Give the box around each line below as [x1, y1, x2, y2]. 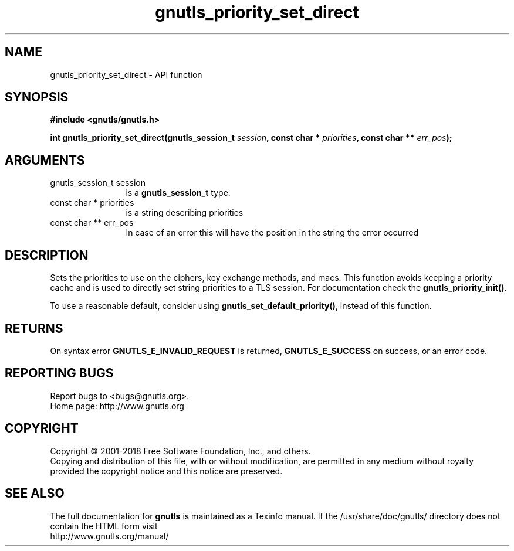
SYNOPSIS [5, 90, 69, 105]
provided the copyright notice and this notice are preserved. [50, 465, 283, 476]
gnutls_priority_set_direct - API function [50, 69, 202, 80]
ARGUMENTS [5, 152, 85, 168]
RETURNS [5, 321, 63, 336]
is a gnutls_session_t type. [126, 188, 231, 198]
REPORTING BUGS [5, 366, 114, 381]
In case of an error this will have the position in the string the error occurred [126, 227, 419, 238]
